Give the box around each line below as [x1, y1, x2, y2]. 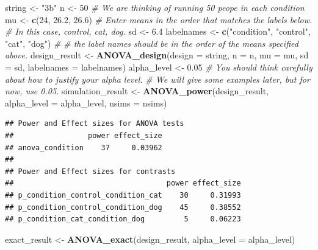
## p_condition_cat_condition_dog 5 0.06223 [5, 215, 241, 224]
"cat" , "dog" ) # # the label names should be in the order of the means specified [5, 36, 298, 49]
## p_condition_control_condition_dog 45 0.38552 [5, 203, 241, 212]
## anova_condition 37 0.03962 [5, 143, 162, 152]
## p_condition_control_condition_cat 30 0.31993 [5, 190, 241, 200]
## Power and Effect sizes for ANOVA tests [5, 119, 184, 128]
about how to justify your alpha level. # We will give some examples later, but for [5, 72, 310, 85]
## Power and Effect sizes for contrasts [5, 167, 176, 176]
